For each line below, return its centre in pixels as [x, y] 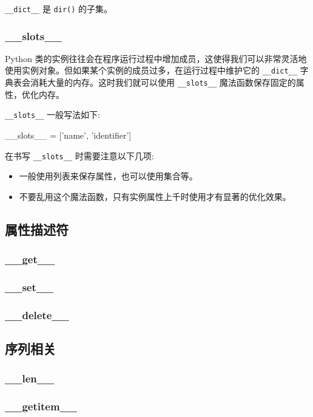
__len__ [30, 378]
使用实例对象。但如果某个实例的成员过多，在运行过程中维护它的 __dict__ [151, 70]
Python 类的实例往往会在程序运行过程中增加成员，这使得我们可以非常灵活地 [156, 58]
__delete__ [37, 315]
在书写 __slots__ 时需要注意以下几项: [79, 155]
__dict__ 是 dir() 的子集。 [59, 9]
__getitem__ [41, 406]
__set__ [29, 287]
